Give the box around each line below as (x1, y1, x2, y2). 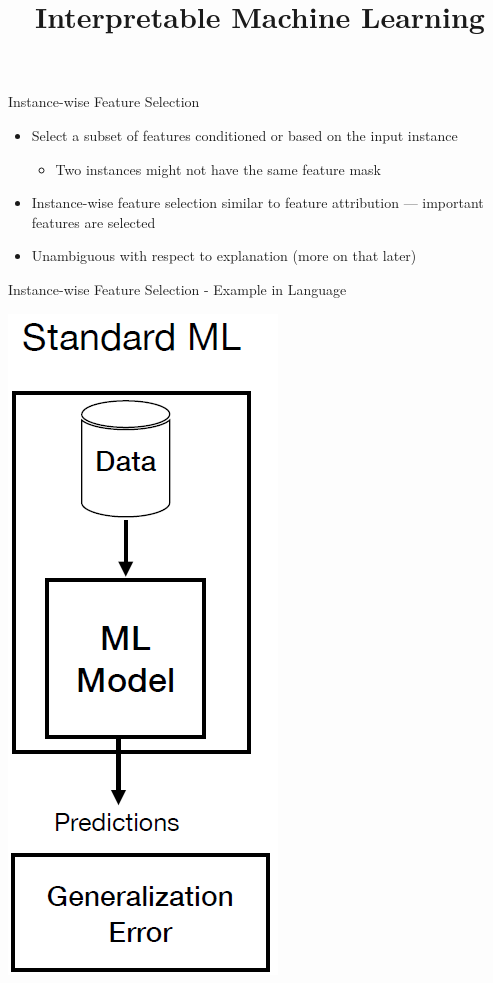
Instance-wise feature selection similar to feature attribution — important (31, 192, 484, 213)
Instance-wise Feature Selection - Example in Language (8, 278, 347, 299)
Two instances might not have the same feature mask (55, 158, 381, 179)
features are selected (31, 211, 156, 232)
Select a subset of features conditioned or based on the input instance (31, 124, 458, 145)
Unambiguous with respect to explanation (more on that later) (31, 245, 417, 266)
